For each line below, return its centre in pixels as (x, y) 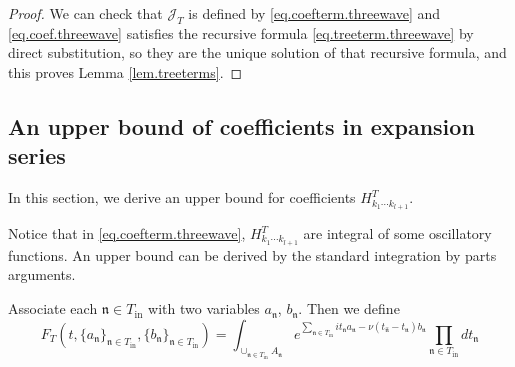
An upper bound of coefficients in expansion (241, 125)
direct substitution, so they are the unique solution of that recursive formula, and (257, 52)
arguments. (42, 274)
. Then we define (349, 308)
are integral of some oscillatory (397, 233)
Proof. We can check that (85, 13)
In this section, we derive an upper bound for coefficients (182, 197)
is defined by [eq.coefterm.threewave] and (314, 13)
